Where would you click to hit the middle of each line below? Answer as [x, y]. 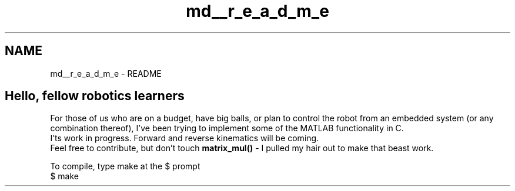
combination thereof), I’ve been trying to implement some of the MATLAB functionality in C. [227, 128]
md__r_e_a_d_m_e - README [106, 73]
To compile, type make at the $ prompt [125, 166]
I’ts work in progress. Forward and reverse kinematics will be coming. [185, 138]
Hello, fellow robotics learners [95, 96]
